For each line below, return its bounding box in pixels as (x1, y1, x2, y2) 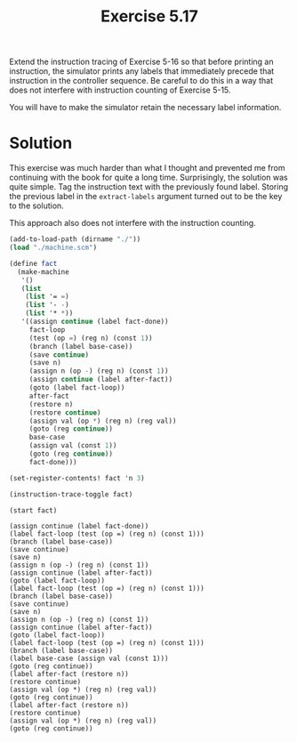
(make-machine (17, 267, 69, 277)
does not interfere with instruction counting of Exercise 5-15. (9, 85, 231, 95)
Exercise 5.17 (100, 6, 198, 27)
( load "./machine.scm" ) (9, 243, 98, 252)
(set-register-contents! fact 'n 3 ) (9, 473, 145, 482)
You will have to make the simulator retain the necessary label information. (9, 102, 282, 113)
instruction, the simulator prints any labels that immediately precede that (9, 66, 275, 77)
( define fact (9, 259, 58, 268)
